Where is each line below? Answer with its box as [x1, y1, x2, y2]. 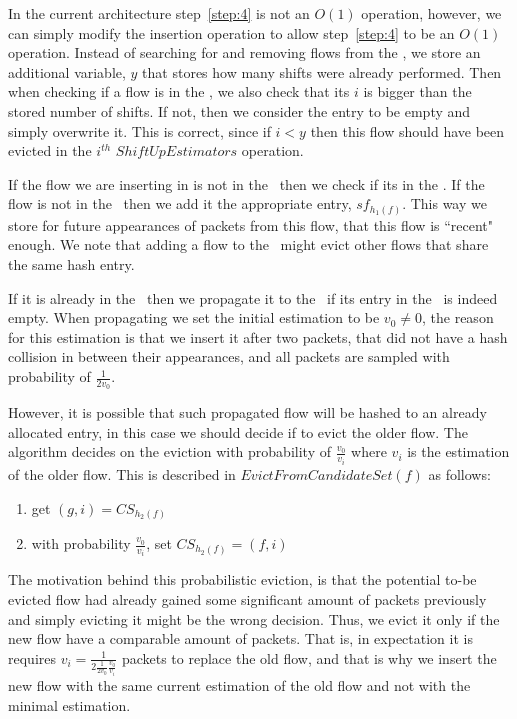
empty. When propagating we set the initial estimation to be [8, 307, 380, 328]
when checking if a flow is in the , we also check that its [8, 81, 350, 102]
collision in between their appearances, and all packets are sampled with [8, 346, 450, 367]
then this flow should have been [310, 120, 505, 141]
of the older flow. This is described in [8, 463, 236, 484]
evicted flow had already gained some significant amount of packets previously [8, 589, 487, 610]
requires [8, 647, 56, 668]
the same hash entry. [8, 254, 135, 275]
